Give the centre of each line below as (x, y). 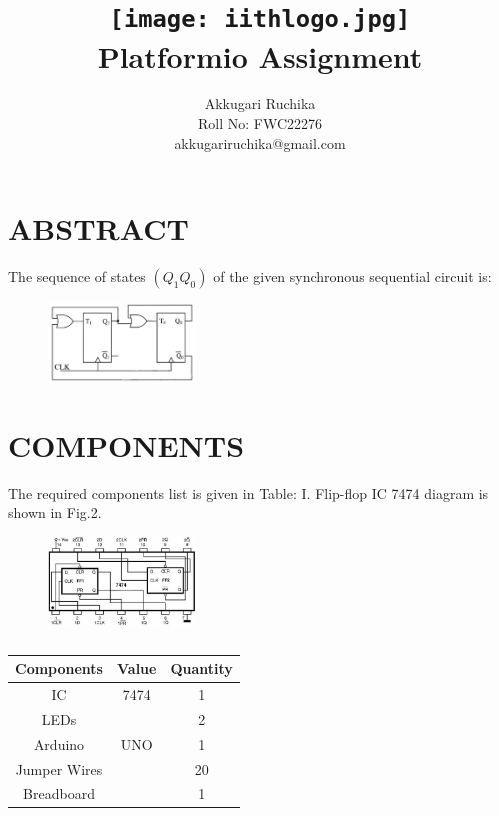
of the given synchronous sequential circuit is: (352, 276)
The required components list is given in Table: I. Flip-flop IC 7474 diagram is (248, 492)
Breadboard (59, 793)
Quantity (201, 668)
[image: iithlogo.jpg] (260, 19)
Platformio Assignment (260, 55)
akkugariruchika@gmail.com (260, 142)
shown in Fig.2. (55, 512)
